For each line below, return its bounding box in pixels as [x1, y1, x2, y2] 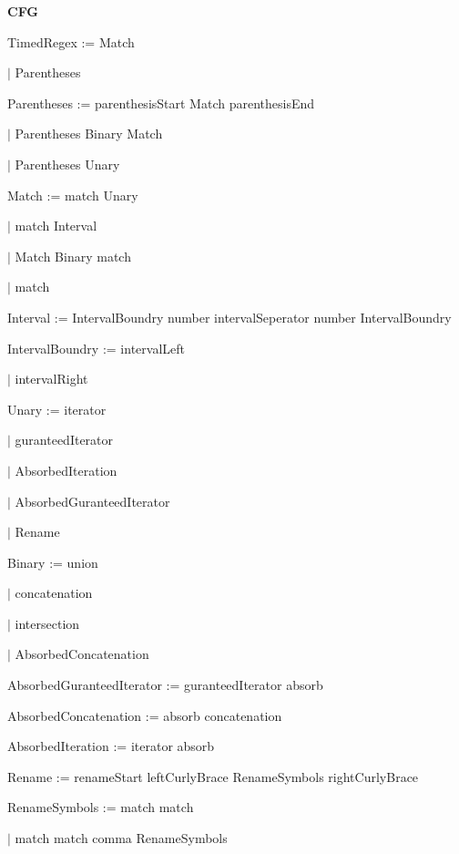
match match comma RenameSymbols [15, 828, 228, 848]
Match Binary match [15, 246, 131, 265]
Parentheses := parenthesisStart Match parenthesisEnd [7, 93, 315, 112]
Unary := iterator [7, 399, 107, 418]
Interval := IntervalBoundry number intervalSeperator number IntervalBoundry [7, 307, 452, 326]
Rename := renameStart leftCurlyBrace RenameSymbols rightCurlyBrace [7, 767, 419, 786]
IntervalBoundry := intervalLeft [7, 338, 185, 357]
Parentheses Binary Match [15, 124, 163, 143]
